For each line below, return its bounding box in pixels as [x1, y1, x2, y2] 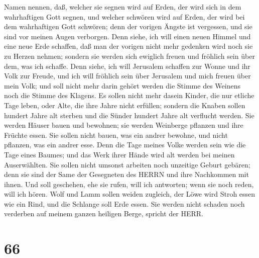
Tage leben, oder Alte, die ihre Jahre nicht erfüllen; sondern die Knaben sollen [4, 100, 245, 110]
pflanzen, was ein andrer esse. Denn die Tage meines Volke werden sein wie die [4, 139, 246, 150]
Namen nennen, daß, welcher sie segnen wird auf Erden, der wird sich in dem [4, 2, 241, 12]
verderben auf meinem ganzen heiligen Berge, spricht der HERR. [4, 208, 203, 219]
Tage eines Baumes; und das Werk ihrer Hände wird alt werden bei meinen [4, 149, 235, 159]
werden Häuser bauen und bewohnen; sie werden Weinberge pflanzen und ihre [4, 120, 243, 130]
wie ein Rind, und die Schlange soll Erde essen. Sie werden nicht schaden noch [4, 198, 245, 209]
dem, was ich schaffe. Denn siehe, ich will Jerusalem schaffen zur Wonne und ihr [4, 60, 250, 71]
